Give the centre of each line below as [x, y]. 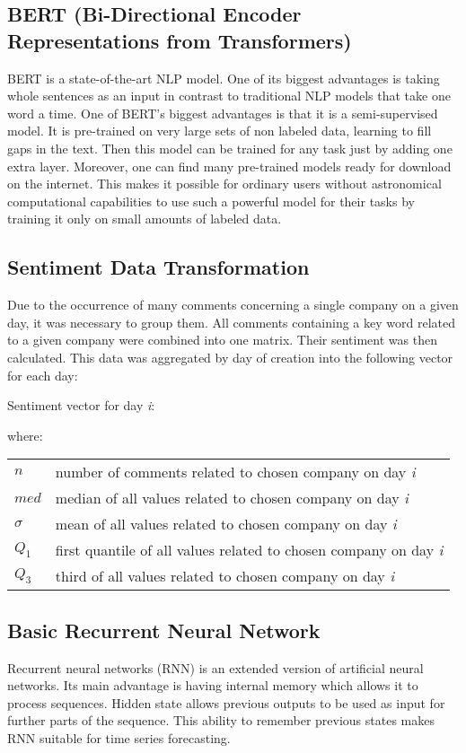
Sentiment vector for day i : [81, 405]
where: [25, 435]
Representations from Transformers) [180, 40]
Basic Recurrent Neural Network [164, 630]
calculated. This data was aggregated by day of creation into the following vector [230, 357]
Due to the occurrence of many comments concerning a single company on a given [233, 305]
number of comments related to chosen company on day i [235, 472]
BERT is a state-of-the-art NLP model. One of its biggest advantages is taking [224, 78]
